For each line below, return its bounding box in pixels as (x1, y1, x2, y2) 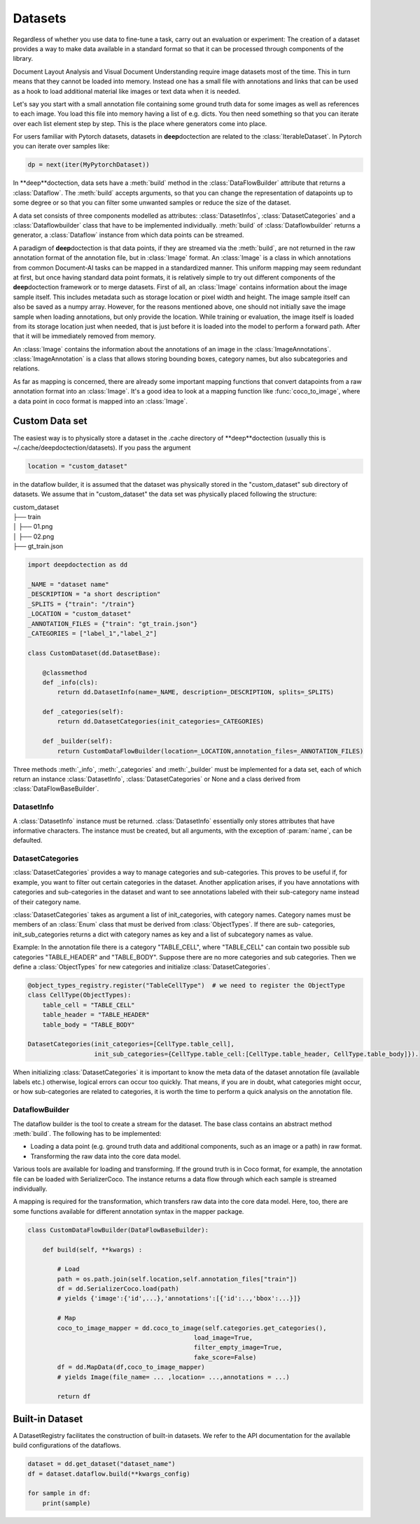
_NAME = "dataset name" (27, 581, 110, 588)
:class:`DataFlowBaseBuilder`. (13, 784, 99, 793)
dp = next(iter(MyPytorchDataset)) (27, 161, 150, 169)
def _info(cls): (42, 678, 98, 686)
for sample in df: (27, 1489, 91, 1497)
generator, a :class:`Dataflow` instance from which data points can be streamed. (13, 231, 244, 240)
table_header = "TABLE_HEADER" (42, 1011, 150, 1019)
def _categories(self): (42, 708, 124, 716)
